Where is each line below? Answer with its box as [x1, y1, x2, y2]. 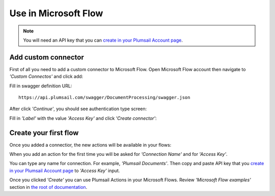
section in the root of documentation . [9, 184, 88, 190]
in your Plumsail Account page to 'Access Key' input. [9, 168, 120, 174]
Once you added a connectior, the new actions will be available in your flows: [9, 142, 172, 148]
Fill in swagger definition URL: [9, 83, 72, 89]
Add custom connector [9, 53, 84, 61]
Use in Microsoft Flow [9, 8, 103, 19]
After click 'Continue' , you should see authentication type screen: [9, 106, 147, 112]
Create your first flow [9, 128, 79, 137]
